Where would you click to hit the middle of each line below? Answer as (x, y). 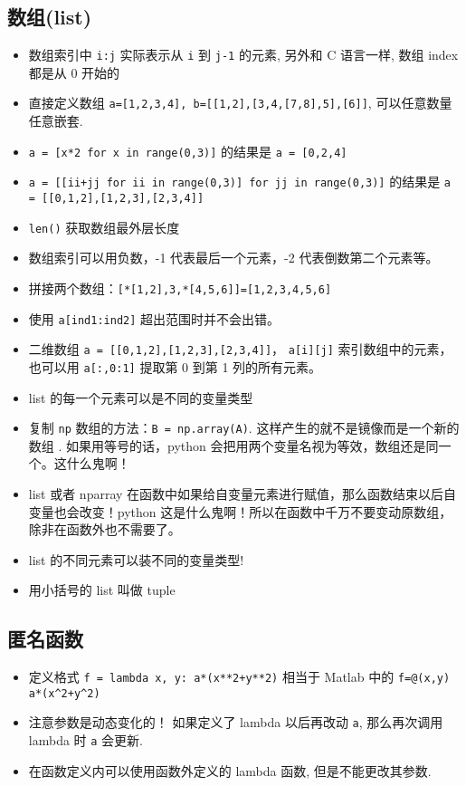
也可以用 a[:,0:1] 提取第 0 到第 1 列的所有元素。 (175, 366)
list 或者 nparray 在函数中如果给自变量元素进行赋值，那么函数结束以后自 (243, 493)
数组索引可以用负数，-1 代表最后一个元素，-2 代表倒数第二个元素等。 (233, 258)
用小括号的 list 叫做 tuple (102, 590)
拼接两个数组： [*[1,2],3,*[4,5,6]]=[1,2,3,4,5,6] (180, 288)
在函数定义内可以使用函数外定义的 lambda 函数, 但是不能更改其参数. (230, 770)
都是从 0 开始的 (74, 72)
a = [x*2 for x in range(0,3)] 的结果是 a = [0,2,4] (188, 151)
